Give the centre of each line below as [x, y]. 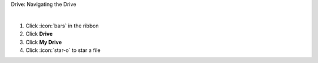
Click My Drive [44, 42]
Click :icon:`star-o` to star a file [63, 50]
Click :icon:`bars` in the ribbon [62, 26]
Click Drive [39, 34]
